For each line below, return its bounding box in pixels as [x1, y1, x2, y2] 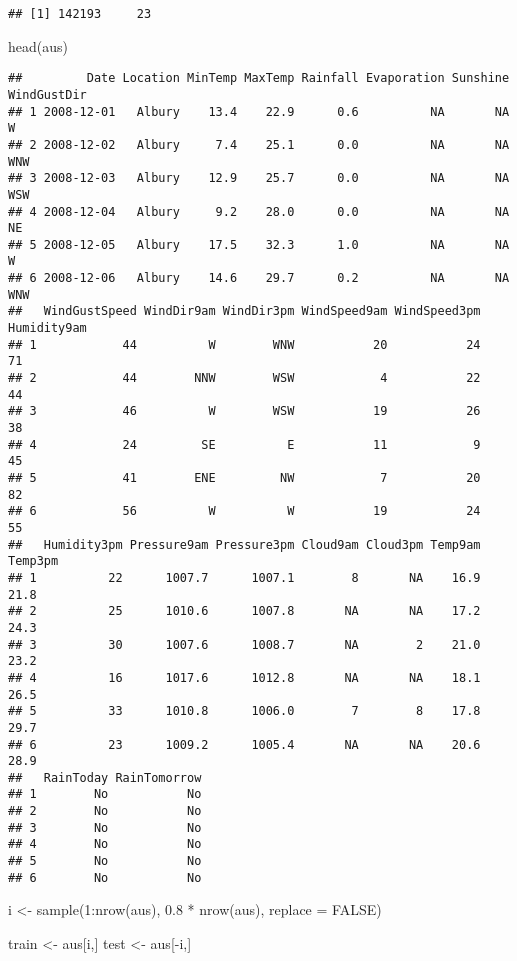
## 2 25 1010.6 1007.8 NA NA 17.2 [8, 604, 481, 619]
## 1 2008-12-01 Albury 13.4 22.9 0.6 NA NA [8, 104, 510, 119]
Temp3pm [8, 554, 59, 569]
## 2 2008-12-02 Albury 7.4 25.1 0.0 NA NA [8, 137, 510, 152]
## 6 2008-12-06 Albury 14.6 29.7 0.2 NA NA [8, 271, 510, 286]
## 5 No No [8, 854, 202, 869]
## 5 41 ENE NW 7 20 [8, 471, 481, 485]
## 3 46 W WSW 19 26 [8, 404, 481, 419]
